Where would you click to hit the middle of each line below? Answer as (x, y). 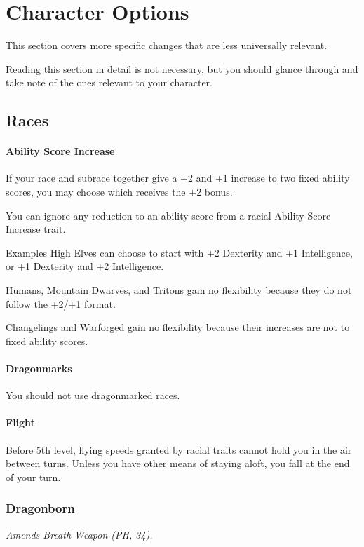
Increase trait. (36, 229)
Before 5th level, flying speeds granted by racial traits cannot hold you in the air (179, 449)
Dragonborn (40, 508)
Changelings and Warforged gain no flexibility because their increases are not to (178, 327)
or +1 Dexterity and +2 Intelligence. (85, 266)
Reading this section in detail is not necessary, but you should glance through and (182, 68)
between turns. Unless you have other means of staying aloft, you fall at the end (178, 463)
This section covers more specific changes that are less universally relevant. (167, 45)
